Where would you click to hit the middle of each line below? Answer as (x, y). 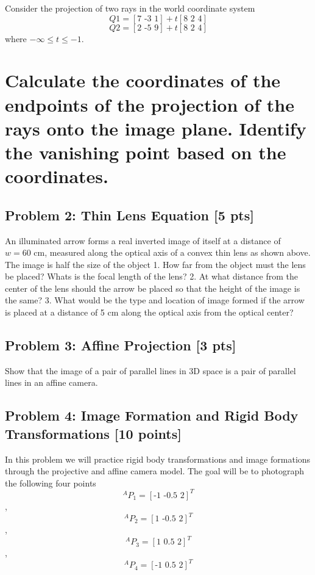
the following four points (51, 483)
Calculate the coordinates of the (143, 80)
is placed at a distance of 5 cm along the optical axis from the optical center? (149, 312)
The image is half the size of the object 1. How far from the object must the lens (155, 264)
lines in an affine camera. (51, 382)
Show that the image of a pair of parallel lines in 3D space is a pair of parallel (150, 370)
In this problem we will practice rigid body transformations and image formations (158, 459)
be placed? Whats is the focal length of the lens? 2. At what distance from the (151, 276)
